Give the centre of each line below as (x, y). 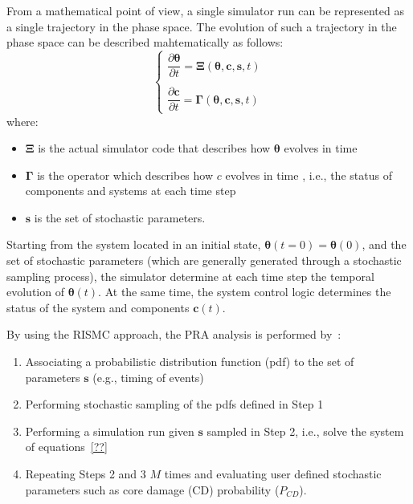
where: (22, 121)
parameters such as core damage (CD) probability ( (152, 489)
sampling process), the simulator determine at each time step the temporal (190, 276)
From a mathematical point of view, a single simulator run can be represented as (205, 10)
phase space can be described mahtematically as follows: (145, 42)
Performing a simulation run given (110, 431)
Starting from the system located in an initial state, (134, 244)
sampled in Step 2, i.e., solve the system (305, 431)
